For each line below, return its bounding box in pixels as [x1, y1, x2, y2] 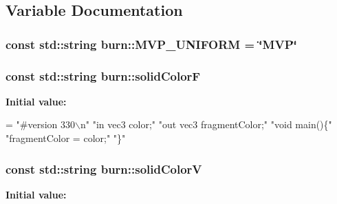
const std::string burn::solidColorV [6, 160, 202, 177]
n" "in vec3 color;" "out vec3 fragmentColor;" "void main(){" [80, 117, 332, 132]
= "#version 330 [6, 117, 76, 132]
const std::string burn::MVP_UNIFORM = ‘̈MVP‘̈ [6, 35, 297, 52]
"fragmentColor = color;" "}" [6, 131, 126, 145]
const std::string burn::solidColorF [6, 67, 201, 84]
